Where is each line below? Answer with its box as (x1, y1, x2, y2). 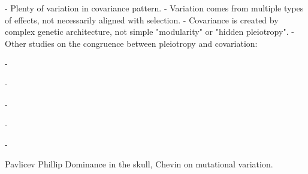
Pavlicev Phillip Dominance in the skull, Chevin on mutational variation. (5, 158, 273, 170)
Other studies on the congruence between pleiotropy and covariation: (5, 37, 258, 49)
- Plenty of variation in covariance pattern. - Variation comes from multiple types (5, 2, 304, 14)
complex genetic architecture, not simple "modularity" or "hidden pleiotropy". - (5, 25, 294, 38)
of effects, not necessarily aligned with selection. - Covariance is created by (5, 13, 279, 26)
